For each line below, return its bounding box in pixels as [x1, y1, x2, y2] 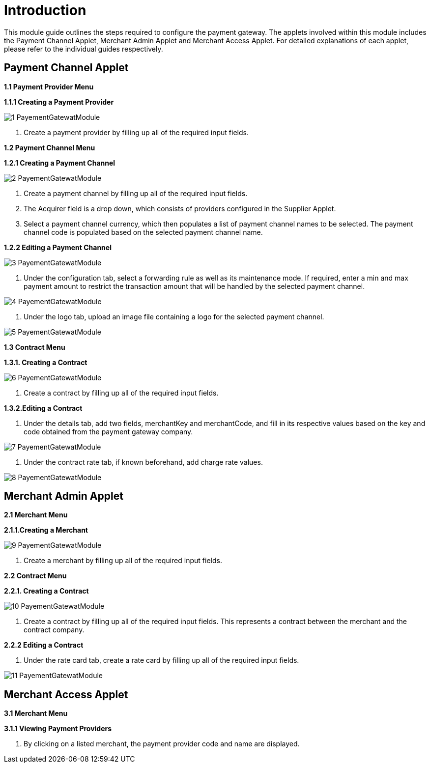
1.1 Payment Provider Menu [4, 82, 94, 91]
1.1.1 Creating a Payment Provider [4, 97, 114, 106]
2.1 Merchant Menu [4, 511, 68, 519]
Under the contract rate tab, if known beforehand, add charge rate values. [24, 457, 263, 466]
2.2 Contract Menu [4, 571, 67, 580]
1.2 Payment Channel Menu [4, 143, 95, 152]
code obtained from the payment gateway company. [24, 427, 193, 436]
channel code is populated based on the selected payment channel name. [24, 227, 263, 236]
